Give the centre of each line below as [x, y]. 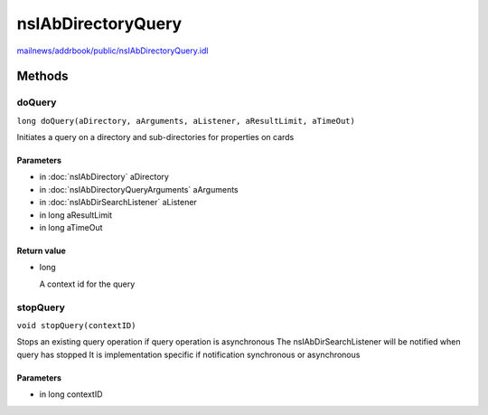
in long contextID [71, 394]
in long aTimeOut [71, 228]
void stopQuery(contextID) [76, 325]
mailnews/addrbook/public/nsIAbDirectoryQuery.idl [113, 51]
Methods [42, 76]
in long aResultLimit [76, 215]
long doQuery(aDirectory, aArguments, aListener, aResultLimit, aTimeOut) [186, 121]
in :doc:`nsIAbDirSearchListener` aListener [118, 203]
